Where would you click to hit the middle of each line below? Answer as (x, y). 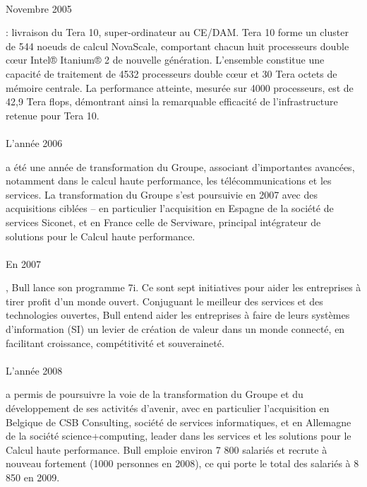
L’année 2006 (34, 142)
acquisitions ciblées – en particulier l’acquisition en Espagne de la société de (170, 208)
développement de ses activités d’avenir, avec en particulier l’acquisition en (168, 408)
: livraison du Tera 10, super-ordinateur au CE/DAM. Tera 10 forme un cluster (177, 32)
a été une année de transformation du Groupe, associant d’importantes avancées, (180, 166)
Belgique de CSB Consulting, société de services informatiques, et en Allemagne (179, 422)
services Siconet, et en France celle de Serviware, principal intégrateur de (163, 222)
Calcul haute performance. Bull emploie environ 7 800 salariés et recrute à (167, 449)
